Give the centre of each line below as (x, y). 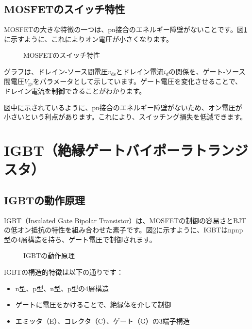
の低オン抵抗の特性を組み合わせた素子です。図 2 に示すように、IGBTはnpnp (124, 230)
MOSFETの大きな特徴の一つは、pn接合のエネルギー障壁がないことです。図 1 (126, 29)
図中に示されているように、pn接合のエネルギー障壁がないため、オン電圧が (123, 107)
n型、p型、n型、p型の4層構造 (62, 288)
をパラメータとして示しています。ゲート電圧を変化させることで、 (137, 81)
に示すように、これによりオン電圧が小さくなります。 (88, 39)
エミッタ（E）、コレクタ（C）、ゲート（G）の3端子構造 (102, 321)
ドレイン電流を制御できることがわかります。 (75, 91)
